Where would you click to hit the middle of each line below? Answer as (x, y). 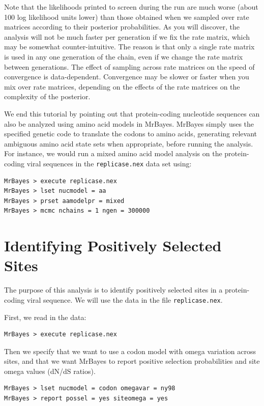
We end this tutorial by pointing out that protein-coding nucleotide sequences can (132, 113)
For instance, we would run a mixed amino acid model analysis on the (113, 153)
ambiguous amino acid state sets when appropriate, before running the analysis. (129, 143)
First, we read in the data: (45, 317)
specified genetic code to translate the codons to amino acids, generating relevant (130, 134)
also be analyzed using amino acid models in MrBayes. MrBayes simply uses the (129, 123)
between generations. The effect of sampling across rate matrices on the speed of (129, 66)
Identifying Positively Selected (113, 245)
